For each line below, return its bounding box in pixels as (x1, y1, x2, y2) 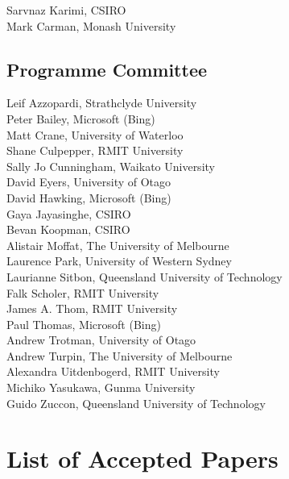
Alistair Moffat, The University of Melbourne (6, 236, 229, 253)
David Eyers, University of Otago (6, 173, 171, 190)
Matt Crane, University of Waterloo (6, 126, 184, 143)
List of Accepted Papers (6, 442, 279, 475)
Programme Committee (6, 56, 208, 81)
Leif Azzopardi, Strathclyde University (6, 94, 197, 111)
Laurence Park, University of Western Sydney (6, 252, 232, 269)
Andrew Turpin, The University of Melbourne (6, 347, 233, 364)
